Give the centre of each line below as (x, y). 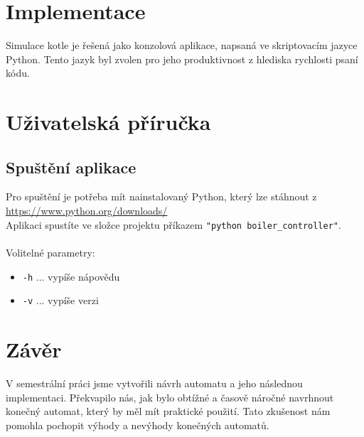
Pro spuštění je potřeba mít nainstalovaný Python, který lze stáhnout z (161, 196)
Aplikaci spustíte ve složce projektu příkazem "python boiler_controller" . (173, 224)
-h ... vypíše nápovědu (71, 276)
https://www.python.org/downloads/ (87, 211)
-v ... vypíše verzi (60, 300)
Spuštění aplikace (71, 167)
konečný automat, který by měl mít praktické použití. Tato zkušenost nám (168, 411)
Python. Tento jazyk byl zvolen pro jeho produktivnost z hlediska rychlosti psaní (182, 59)
